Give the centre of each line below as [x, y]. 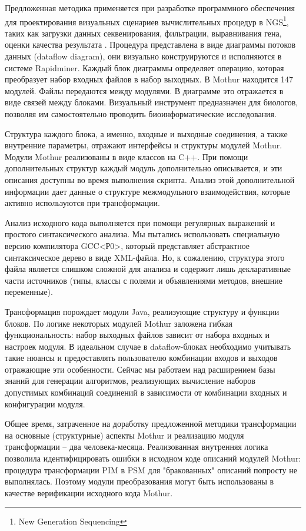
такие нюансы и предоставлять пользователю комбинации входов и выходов [141, 358]
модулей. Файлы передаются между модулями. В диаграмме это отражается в [144, 90]
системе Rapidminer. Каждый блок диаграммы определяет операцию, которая [144, 67]
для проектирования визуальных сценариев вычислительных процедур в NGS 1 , [147, 21]
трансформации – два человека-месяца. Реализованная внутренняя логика [137, 447]
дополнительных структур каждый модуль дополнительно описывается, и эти [144, 168]
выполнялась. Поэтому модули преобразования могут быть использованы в [139, 481]
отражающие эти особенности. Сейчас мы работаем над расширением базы [140, 369]
